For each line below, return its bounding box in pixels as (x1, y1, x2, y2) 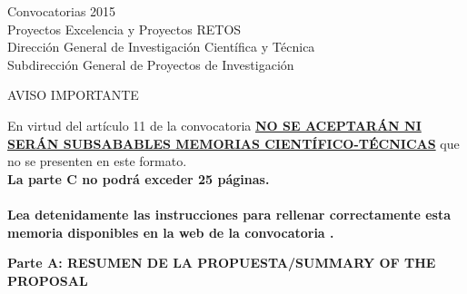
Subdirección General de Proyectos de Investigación (7, 54, 294, 73)
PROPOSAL (7, 270, 88, 289)
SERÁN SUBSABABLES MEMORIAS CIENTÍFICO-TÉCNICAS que (7, 133, 460, 152)
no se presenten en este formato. (7, 152, 187, 171)
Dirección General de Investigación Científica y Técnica (7, 37, 315, 56)
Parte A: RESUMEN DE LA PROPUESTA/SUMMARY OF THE (7, 253, 436, 272)
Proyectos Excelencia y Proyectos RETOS (7, 19, 242, 38)
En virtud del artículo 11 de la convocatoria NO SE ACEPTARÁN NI (7, 115, 422, 134)
